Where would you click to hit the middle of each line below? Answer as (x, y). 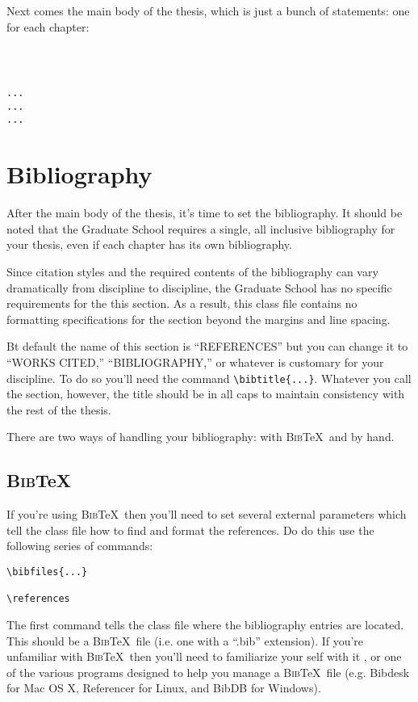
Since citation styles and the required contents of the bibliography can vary (192, 272)
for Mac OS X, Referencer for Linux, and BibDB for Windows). (164, 688)
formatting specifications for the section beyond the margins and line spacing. (199, 319)
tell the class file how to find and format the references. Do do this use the (190, 530)
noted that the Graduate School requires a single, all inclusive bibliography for (201, 228)
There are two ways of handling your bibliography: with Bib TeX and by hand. (201, 437)
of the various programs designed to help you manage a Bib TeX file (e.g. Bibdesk (208, 672)
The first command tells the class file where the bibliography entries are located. (205, 624)
